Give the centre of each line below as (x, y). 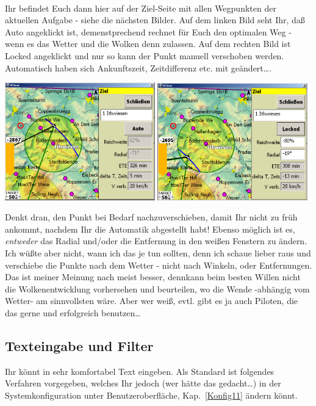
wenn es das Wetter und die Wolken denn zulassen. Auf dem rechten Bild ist (148, 44)
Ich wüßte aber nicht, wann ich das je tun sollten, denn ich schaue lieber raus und (158, 252)
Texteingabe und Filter (79, 345)
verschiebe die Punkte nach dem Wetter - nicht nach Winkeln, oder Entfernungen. (159, 265)
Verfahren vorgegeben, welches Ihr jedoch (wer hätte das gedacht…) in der (143, 383)
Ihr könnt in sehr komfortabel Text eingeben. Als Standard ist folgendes (140, 371)
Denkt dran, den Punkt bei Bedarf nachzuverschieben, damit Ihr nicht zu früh (151, 217)
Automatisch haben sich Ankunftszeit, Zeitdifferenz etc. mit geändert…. (138, 67)
